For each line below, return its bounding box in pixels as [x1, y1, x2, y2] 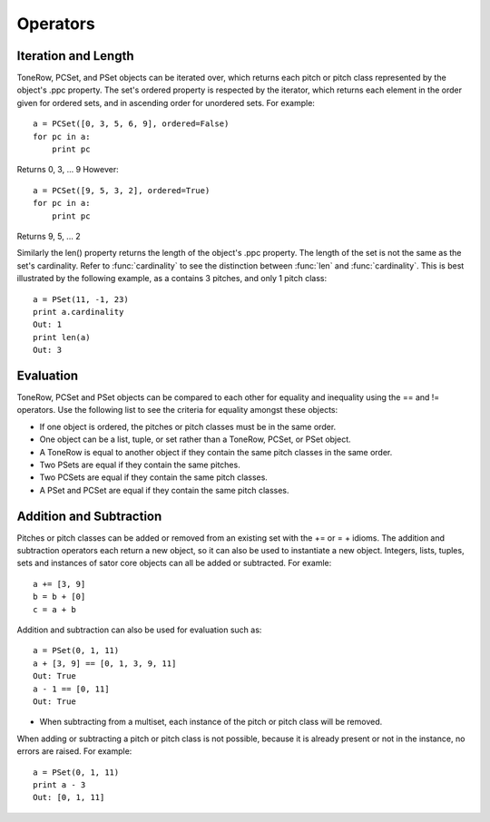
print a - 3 [33, 779, 86, 789]
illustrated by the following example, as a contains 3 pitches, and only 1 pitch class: [16, 273, 327, 284]
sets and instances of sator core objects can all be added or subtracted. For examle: [16, 558, 332, 569]
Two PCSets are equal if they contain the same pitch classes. [39, 472, 268, 483]
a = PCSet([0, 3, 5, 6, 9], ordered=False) [33, 119, 230, 129]
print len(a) [33, 332, 91, 342]
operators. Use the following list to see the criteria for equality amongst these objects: [16, 405, 338, 416]
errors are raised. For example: [16, 746, 132, 757]
